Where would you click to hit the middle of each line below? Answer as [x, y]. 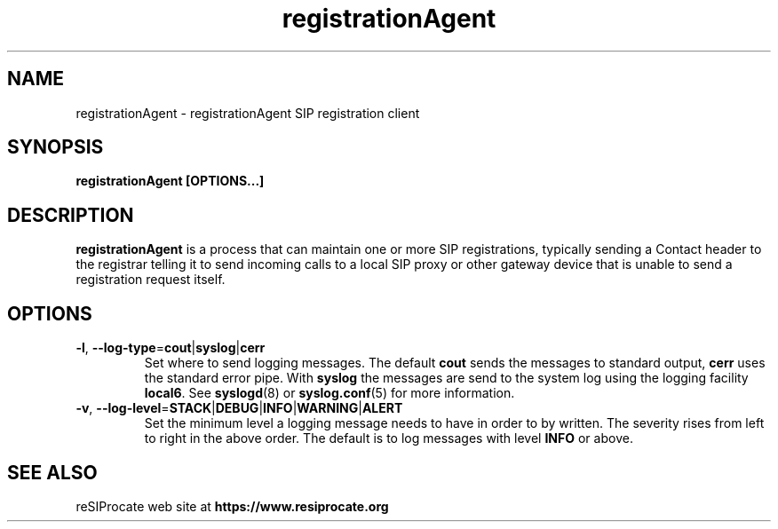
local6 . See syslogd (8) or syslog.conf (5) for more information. [329, 393]
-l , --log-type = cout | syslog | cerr [171, 348]
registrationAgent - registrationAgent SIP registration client [248, 113]
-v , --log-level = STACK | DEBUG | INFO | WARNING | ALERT [239, 408]
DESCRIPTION [71, 215]
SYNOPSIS [56, 147]
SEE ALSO [52, 472]
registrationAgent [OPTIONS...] [170, 181]
